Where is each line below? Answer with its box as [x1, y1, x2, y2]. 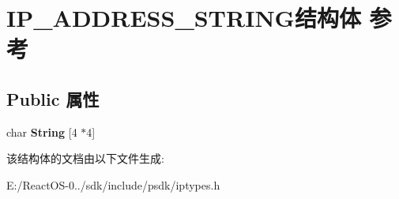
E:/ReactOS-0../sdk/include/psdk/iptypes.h [6, 176, 220, 193]
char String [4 [6, 123, 77, 140]
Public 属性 [6, 86, 100, 111]
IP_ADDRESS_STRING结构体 [6, 2, 361, 34]
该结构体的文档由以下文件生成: [6, 150, 164, 167]
